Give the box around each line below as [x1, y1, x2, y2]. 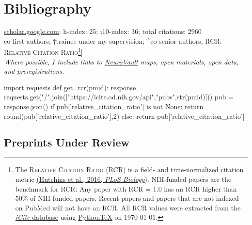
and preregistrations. [4, 66, 64, 76]
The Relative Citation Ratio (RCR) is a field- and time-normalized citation [15, 164, 244, 175]
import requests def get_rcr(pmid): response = [4, 82, 143, 92]
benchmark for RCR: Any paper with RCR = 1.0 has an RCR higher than [15, 183, 237, 193]
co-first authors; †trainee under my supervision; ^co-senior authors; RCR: [4, 35, 222, 46]
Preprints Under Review [4, 134, 129, 149]
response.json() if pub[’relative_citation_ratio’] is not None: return [4, 101, 204, 111]
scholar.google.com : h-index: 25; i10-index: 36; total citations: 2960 [4, 26, 202, 36]
